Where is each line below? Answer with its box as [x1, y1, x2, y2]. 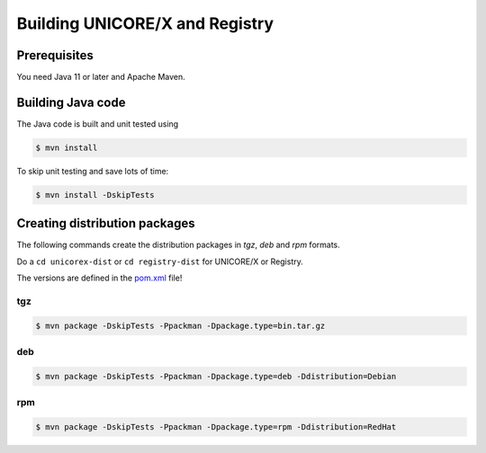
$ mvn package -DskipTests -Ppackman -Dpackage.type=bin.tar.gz [35, 320, 326, 331]
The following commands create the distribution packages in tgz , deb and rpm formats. [16, 239, 341, 251]
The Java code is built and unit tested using [16, 118, 179, 129]
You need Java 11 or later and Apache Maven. [16, 72, 185, 83]
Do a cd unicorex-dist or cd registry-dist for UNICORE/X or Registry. [16, 256, 303, 267]
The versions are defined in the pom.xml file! [16, 272, 183, 283]
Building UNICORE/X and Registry [16, 13, 274, 33]
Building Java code [16, 94, 126, 110]
